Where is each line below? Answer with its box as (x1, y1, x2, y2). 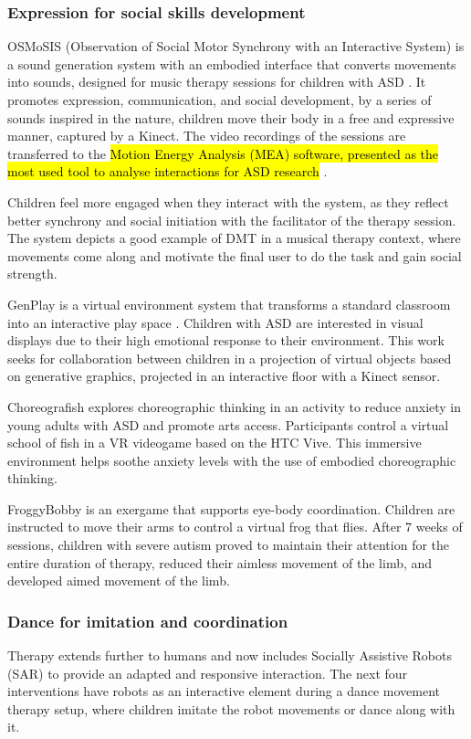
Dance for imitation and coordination (7, 609, 288, 632)
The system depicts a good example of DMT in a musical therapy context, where (7, 228, 461, 248)
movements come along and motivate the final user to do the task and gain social (7, 246, 462, 265)
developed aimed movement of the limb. (7, 571, 230, 590)
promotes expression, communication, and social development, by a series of (7, 90, 432, 109)
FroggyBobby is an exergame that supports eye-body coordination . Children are (7, 499, 455, 518)
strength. (7, 264, 58, 283)
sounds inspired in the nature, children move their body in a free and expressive (7, 108, 455, 127)
